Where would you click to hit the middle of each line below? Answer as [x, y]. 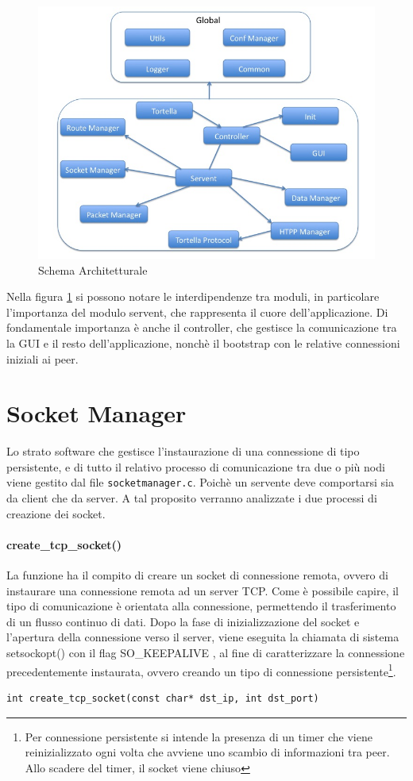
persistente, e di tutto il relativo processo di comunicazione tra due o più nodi [196, 466]
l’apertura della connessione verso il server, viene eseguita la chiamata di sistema [203, 637]
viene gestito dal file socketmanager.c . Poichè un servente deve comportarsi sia [200, 482]
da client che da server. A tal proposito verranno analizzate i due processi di [192, 498]
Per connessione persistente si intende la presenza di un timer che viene [199, 736]
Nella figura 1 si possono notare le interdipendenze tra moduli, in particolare [193, 296]
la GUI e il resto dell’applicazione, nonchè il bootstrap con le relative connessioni [203, 342]
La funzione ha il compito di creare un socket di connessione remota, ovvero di [197, 575]
